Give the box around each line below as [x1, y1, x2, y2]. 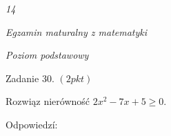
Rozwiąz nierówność [6, 94, 90, 108]
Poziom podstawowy [6, 48, 89, 62]
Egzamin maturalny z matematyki [6, 24, 148, 39]
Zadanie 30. [6, 70, 54, 85]
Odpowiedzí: [6, 117, 58, 131]
